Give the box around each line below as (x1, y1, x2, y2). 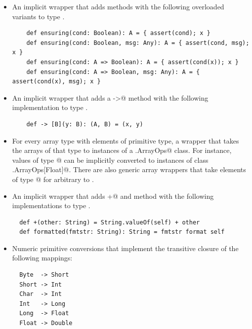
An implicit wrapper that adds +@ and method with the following (12, 190, 214, 201)
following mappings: (12, 253, 73, 263)
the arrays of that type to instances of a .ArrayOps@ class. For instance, (12, 145, 232, 155)
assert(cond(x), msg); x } (12, 78, 101, 85)
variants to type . (12, 11, 65, 21)
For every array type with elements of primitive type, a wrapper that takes (12, 135, 239, 146)
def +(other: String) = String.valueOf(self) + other (19, 219, 200, 226)
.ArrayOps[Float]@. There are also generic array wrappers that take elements (12, 164, 246, 175)
